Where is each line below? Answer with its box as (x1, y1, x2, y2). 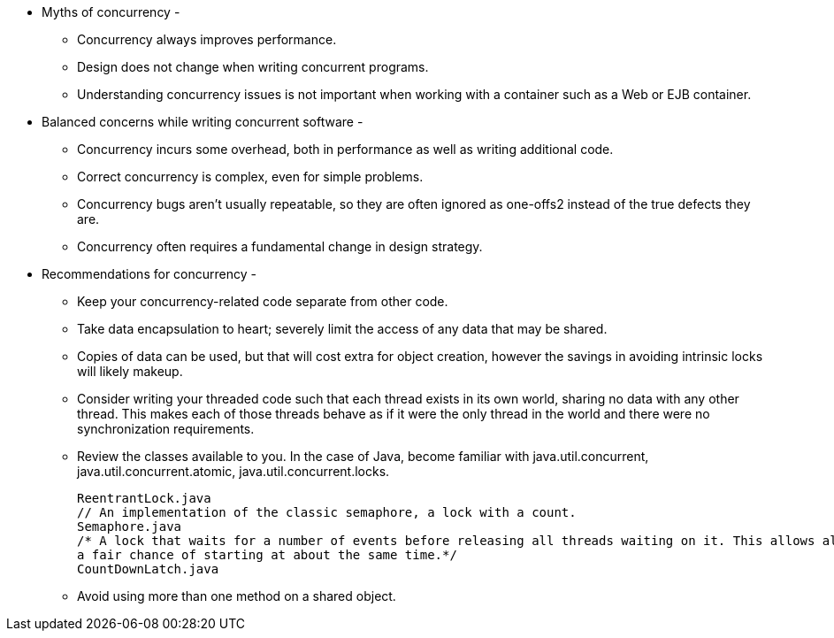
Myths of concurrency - (42, 4, 180, 19)
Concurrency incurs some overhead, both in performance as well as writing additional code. (77, 142, 614, 157)
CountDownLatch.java (77, 562, 219, 576)
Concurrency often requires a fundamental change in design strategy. (77, 239, 483, 254)
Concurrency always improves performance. (77, 32, 337, 47)
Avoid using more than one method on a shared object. (77, 588, 396, 603)
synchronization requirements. (77, 421, 255, 436)
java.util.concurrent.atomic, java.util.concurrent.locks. (77, 464, 390, 479)
